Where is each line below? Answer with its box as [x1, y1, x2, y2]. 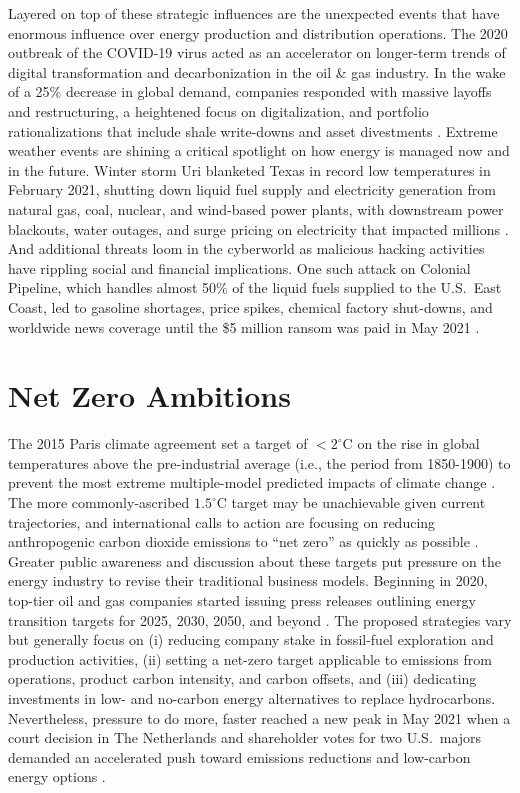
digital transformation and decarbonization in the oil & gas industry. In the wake [8, 61, 506, 82]
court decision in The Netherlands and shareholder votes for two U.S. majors [8, 727, 482, 748]
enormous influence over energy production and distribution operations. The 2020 [8, 22, 508, 43]
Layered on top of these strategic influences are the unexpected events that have [8, 3, 500, 23]
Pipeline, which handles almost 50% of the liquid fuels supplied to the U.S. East [8, 277, 502, 298]
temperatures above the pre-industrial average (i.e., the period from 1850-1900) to [8, 452, 511, 473]
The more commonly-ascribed [8, 492, 190, 512]
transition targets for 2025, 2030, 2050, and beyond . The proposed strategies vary [8, 609, 512, 630]
